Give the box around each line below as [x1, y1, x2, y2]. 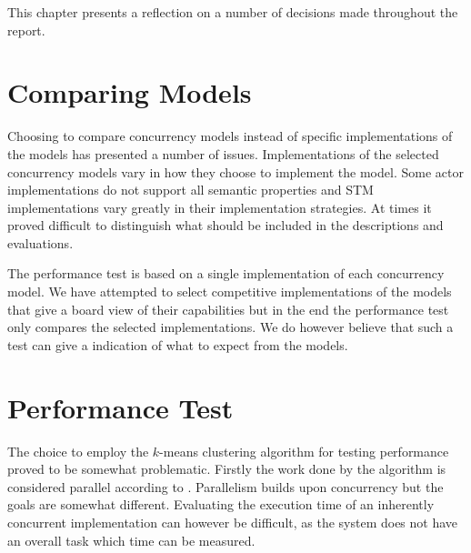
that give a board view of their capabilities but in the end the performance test [7, 299, 449, 318]
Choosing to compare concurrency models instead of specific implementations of [7, 126, 453, 146]
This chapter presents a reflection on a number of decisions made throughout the [7, 3, 458, 21]
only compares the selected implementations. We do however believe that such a [7, 317, 454, 337]
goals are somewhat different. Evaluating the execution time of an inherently [7, 495, 435, 514]
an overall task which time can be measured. [7, 530, 256, 549]
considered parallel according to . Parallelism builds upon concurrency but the [7, 477, 444, 496]
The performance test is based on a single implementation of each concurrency [7, 264, 445, 283]
